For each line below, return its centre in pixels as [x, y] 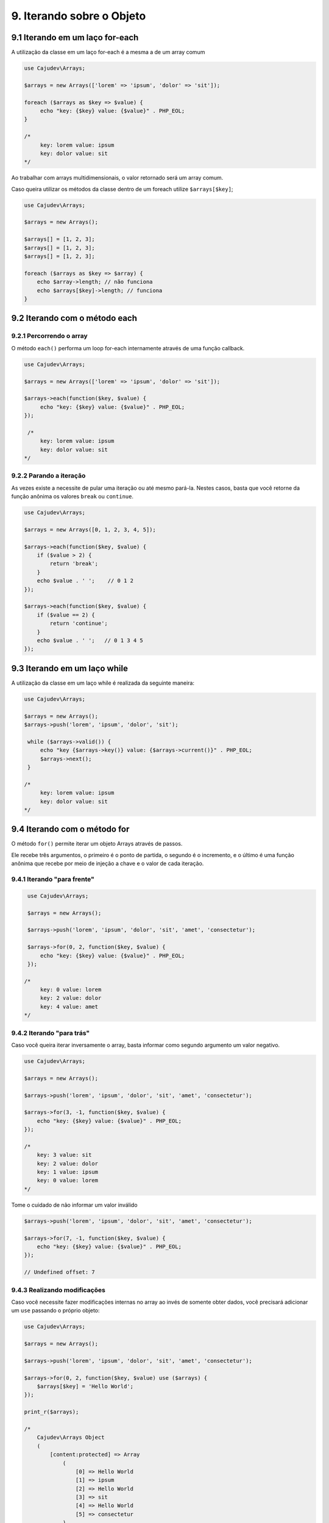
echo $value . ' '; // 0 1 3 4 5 [90, 641]
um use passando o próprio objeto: [55, 1310]
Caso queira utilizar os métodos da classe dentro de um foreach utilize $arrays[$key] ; [122, 189]
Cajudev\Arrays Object [71, 1437]
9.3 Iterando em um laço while [69, 668]
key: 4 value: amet [69, 1006]
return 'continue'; [79, 624]
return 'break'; [74, 564]
